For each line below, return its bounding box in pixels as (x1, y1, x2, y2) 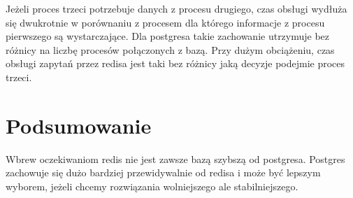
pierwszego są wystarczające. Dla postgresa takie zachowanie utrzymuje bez (6, 29, 330, 43)
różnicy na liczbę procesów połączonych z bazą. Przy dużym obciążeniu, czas (6, 42, 335, 57)
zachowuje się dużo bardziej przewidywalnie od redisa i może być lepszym (6, 165, 321, 180)
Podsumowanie (6, 111, 152, 139)
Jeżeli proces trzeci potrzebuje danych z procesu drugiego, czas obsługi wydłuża (6, 1, 347, 15)
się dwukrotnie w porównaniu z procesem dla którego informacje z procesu (6, 15, 325, 29)
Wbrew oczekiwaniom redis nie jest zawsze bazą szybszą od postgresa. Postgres (6, 151, 345, 166)
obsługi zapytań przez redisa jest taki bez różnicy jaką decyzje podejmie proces (6, 56, 345, 71)
